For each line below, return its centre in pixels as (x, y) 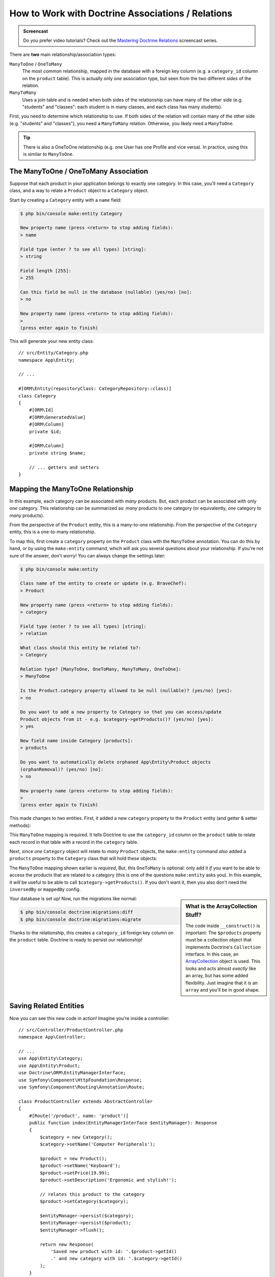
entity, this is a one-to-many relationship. (52, 532)
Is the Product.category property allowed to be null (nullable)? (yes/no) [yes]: (126, 691)
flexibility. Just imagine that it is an (222, 983)
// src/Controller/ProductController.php (71, 1030)
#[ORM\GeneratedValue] (57, 417)
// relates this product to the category (92, 1194)
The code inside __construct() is (223, 926)
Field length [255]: (46, 270)
